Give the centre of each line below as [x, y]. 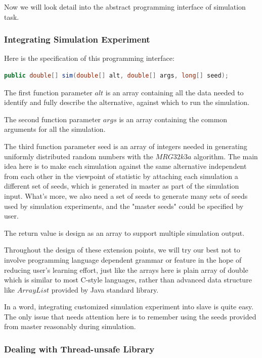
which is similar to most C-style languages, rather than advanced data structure [128, 280]
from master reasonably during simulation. [70, 326]
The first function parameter [48, 92]
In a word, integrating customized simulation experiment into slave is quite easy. [129, 307]
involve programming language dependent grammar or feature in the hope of [123, 259]
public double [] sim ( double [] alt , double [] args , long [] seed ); [117, 76]
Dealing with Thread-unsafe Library [79, 349]
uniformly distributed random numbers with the [79, 156]
